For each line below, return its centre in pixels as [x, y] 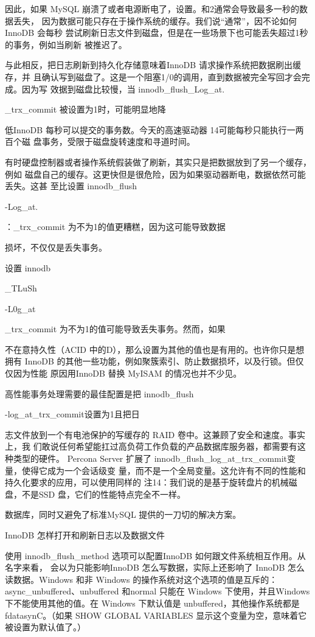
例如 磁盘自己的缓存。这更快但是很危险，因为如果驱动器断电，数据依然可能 [155, 174]
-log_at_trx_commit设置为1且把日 [72, 414]
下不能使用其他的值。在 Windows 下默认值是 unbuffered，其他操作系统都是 [152, 603]
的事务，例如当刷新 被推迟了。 [66, 44]
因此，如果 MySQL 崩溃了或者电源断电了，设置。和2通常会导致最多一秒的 [152, 9]
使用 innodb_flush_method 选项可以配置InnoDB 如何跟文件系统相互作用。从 [155, 555]
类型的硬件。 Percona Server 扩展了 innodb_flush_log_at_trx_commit [150, 458]
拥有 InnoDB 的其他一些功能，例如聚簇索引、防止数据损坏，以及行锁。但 [150, 361]
